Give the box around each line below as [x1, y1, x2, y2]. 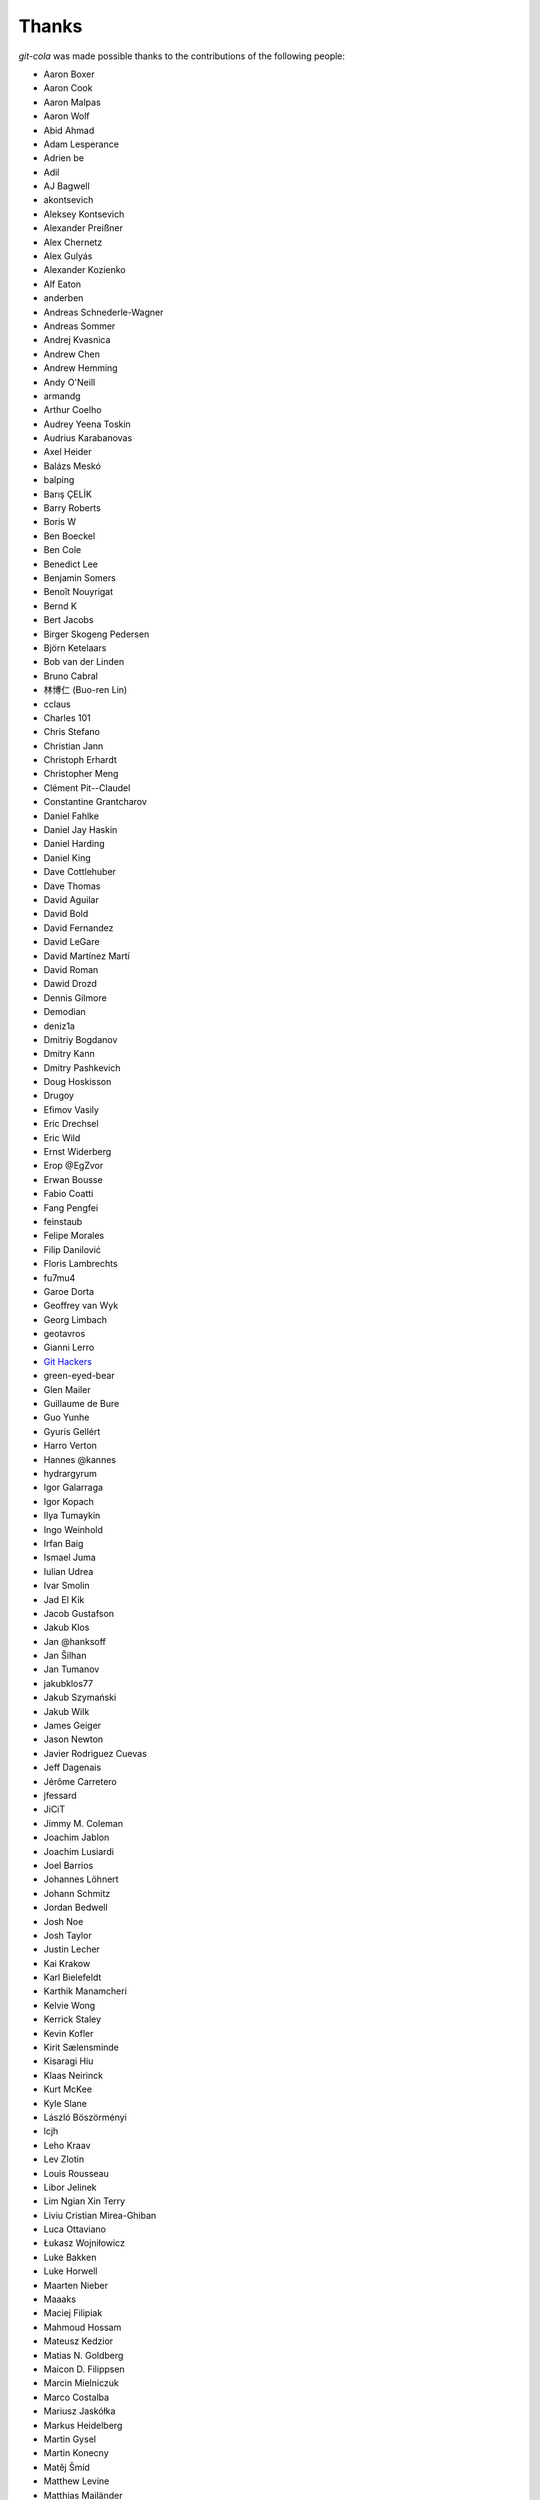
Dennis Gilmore [43, 991, 107, 1004]
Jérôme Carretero [43, 1775, 117, 1787]
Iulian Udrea [43, 1565, 94, 1577]
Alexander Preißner [43, 222, 124, 234]
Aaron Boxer [43, 68, 95, 80]
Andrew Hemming [43, 362, 119, 374]
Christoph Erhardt [43, 754, 117, 766]
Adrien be [43, 152, 85, 164]
